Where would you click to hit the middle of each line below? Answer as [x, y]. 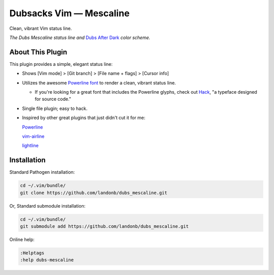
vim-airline [33, 136]
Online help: [22, 239]
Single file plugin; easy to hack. [55, 108]
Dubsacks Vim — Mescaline [70, 13]
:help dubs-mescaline [47, 260]
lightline [30, 146]
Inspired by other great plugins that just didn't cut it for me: [84, 118]
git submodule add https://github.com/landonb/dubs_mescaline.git [104, 226]
